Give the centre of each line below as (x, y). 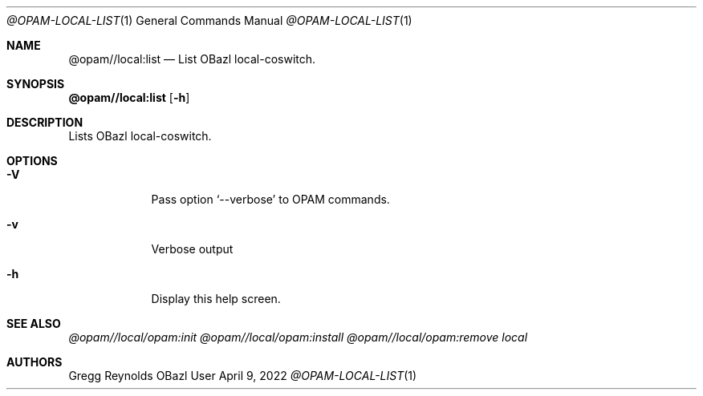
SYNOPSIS (36, 84)
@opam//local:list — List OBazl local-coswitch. (192, 59)
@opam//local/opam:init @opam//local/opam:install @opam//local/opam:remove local (298, 337)
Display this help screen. (216, 299)
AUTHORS (35, 362)
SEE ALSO (34, 323)
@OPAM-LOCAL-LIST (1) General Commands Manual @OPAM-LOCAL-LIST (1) (209, 20)
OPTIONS (32, 161)
